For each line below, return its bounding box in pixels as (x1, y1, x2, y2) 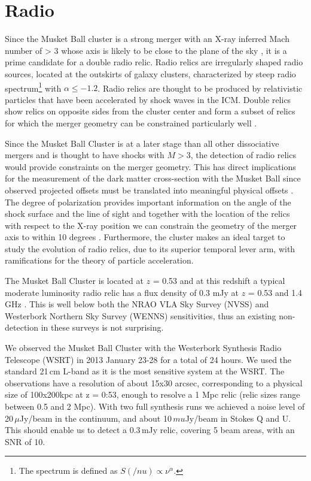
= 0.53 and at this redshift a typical (153, 274, 285, 287)
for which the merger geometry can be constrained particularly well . (5, 116, 257, 129)
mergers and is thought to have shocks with (5, 149, 164, 161)
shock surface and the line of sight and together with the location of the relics (5, 207, 290, 220)
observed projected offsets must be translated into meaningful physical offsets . (5, 183, 294, 196)
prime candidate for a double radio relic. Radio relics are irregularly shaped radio (5, 56, 303, 68)
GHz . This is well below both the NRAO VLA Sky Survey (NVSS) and (5, 298, 269, 310)
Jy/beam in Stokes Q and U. (185, 412, 291, 424)
